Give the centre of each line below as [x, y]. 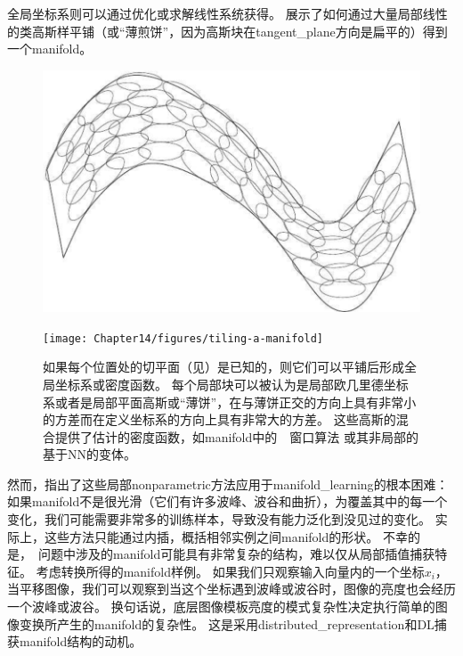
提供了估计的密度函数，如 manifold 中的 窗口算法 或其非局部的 [236, 436]
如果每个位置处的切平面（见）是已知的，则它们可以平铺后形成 [223, 367]
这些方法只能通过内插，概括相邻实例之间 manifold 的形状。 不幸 [226, 536]
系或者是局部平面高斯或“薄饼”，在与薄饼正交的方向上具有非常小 [230, 402]
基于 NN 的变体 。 [89, 454]
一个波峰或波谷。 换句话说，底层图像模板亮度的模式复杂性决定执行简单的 [221, 607]
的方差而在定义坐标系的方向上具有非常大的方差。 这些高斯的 [219, 419]
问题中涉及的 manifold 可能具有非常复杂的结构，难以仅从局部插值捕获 [236, 554]
